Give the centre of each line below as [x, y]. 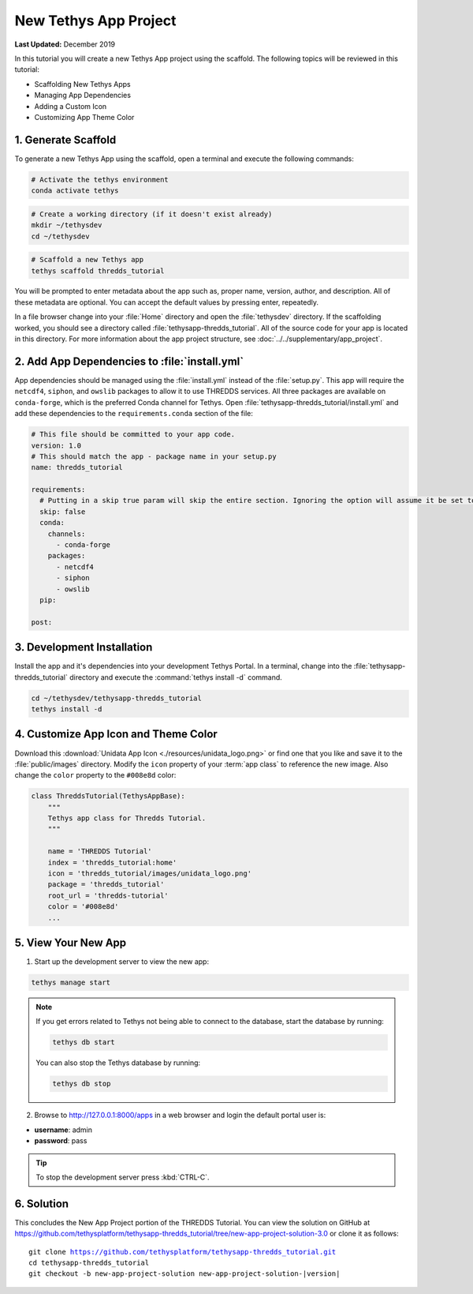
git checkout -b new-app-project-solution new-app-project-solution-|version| [184, 1274]
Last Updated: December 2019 [65, 44]
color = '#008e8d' [83, 907]
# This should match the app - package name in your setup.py [154, 456]
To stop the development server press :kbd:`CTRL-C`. [123, 1177]
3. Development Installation [84, 647]
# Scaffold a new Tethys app [88, 260]
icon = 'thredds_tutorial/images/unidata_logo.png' [150, 874]
